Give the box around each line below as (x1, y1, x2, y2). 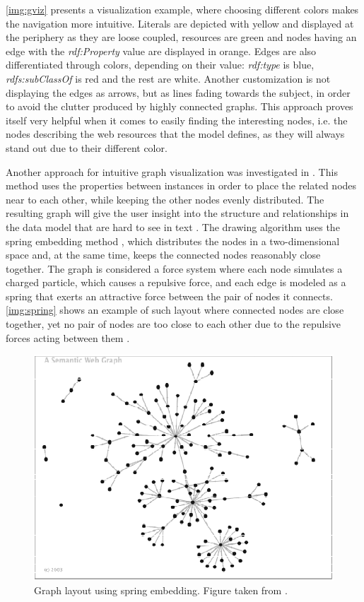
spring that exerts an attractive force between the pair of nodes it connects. (6, 288, 333, 303)
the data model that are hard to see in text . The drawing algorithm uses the (6, 219, 340, 234)
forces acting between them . (6, 330, 130, 345)
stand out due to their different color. (6, 140, 168, 155)
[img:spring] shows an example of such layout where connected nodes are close (6, 302, 344, 317)
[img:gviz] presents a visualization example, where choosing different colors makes (6, 2, 359, 16)
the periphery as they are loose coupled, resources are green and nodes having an (6, 30, 357, 45)
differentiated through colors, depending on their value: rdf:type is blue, (6, 57, 315, 72)
